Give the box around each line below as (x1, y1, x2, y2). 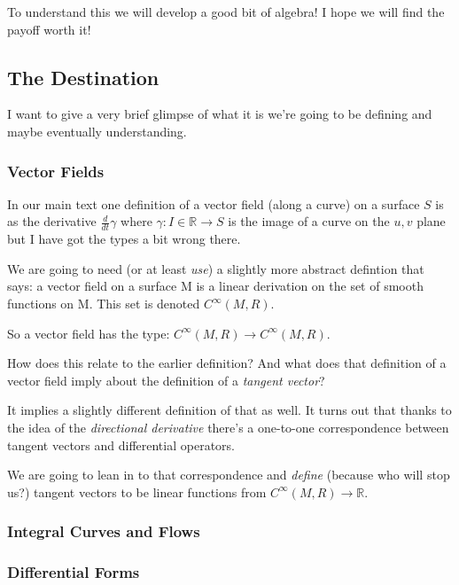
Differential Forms (7, 561, 140, 583)
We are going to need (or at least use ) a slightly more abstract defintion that (7, 259, 424, 277)
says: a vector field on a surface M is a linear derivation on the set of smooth (7, 277, 424, 295)
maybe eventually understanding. (7, 121, 187, 140)
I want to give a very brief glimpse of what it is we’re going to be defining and (7, 105, 432, 123)
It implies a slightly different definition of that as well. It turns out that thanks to (7, 401, 452, 419)
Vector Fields (7, 160, 105, 182)
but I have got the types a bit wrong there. (7, 230, 241, 248)
